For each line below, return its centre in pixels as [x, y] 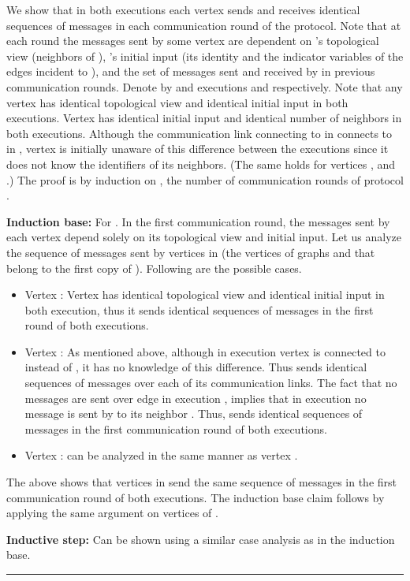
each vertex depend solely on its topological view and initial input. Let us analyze [204, 237]
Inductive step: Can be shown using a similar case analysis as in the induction [201, 539]
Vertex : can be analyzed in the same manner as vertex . [161, 455]
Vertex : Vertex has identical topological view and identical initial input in [205, 294]
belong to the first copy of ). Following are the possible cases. [154, 268]
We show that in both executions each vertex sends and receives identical [183, 9]
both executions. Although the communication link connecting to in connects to [199, 133]
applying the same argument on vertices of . [112, 513]
